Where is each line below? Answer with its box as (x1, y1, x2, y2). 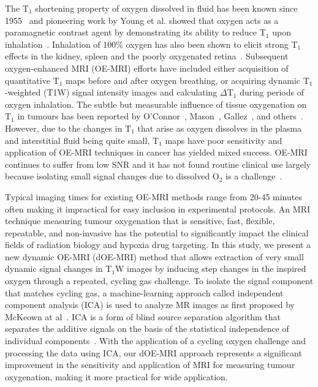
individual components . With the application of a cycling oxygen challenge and (5, 334, 306, 347)
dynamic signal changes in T (5, 262, 112, 275)
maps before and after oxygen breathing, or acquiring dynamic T (66, 73, 309, 86)
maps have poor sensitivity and (165, 133, 282, 146)
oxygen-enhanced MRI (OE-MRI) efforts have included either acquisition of (5, 61, 289, 74)
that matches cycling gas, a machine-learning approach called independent (5, 286, 284, 299)
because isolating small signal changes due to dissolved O (5, 170, 219, 182)
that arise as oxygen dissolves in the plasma (137, 121, 302, 134)
